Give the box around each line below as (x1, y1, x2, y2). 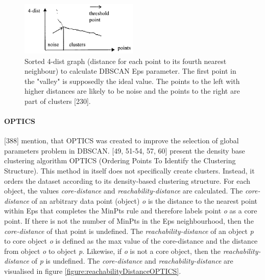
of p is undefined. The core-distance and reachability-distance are (31, 255, 233, 266)
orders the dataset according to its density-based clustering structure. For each (4, 175, 251, 186)
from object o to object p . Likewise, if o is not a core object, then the (4, 245, 221, 256)
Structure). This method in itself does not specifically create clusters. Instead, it (4, 165, 255, 176)
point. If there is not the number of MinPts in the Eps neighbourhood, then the (4, 216, 254, 226)
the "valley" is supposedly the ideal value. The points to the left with (25, 75, 240, 86)
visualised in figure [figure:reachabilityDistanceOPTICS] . (4, 265, 181, 276)
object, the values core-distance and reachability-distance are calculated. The (4, 185, 243, 196)
